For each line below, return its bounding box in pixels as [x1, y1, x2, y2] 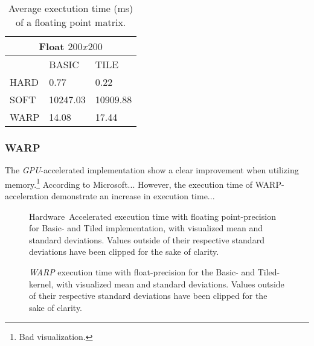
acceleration [5, 190, 49, 202]
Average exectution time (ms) [8, 1, 133, 15]
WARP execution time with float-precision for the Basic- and [29, 266, 255, 278]
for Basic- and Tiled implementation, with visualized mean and [29, 222, 263, 234]
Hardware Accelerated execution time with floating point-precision [29, 210, 276, 222]
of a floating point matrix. [15, 15, 126, 29]
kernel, [29, 277, 54, 290]
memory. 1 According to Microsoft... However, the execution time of [5, 176, 253, 190]
